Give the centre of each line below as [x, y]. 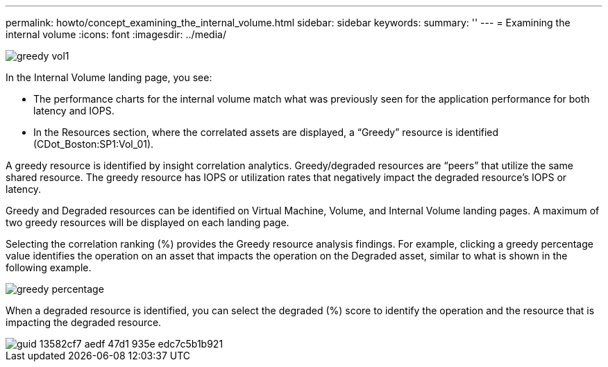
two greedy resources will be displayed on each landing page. [147, 222]
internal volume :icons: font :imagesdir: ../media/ [116, 34]
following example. [49, 267]
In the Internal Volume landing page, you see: [109, 77]
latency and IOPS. [74, 111]
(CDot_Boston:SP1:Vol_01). [94, 144]
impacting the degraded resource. [84, 322]
